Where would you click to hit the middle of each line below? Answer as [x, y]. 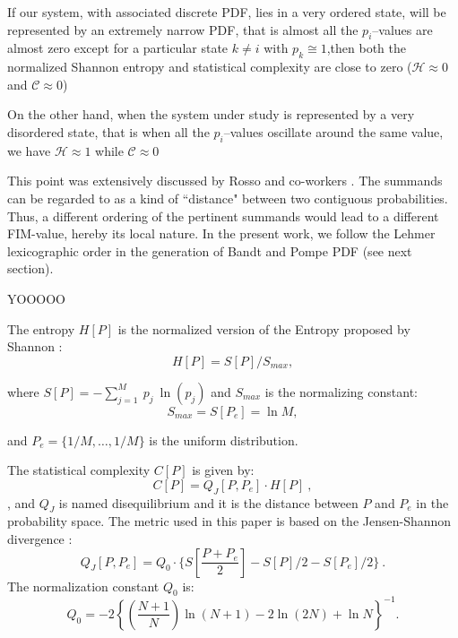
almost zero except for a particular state [118, 48]
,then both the [366, 48]
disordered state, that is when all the [108, 131]
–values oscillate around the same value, [333, 131]
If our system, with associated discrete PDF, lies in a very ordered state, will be [227, 12]
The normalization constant [83, 586]
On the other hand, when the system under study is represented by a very [211, 114]
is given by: [223, 470]
